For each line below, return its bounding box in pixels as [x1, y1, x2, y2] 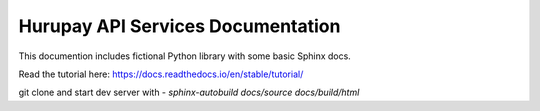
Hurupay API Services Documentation [18, 15, 341, 37]
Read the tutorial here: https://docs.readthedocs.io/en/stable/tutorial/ [18, 68, 304, 80]
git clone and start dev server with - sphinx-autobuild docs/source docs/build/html [18, 86, 360, 99]
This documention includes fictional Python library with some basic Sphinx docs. [18, 50, 352, 62]
